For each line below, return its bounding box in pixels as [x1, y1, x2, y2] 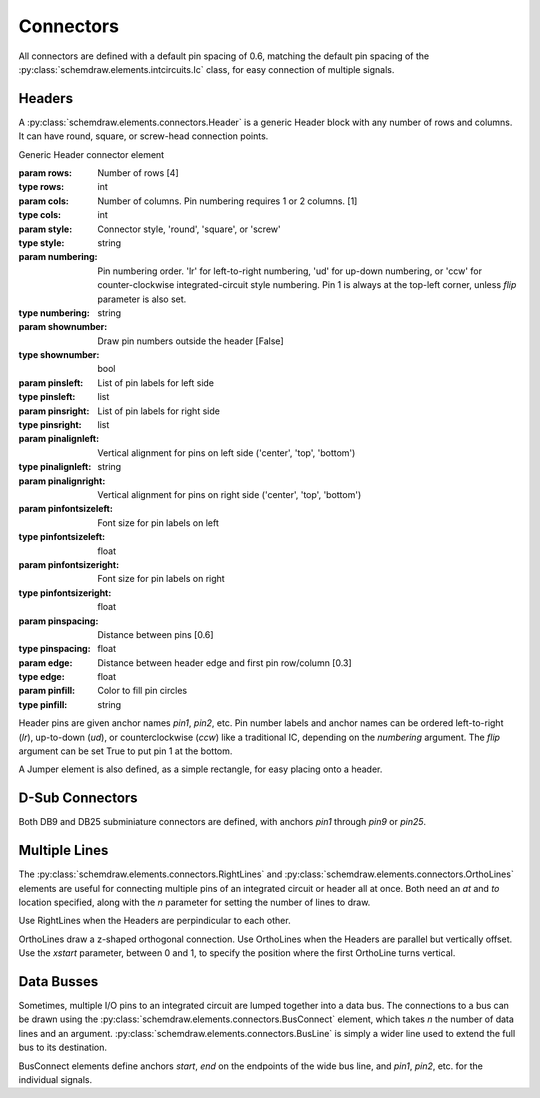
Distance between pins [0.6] [97, 628, 214, 640]
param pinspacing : [18, 615, 99, 627]
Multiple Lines [18, 842, 109, 859]
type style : [18, 236, 65, 249]
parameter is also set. [97, 293, 187, 305]
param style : [18, 223, 73, 235]
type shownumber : [18, 349, 100, 361]
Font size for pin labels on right [97, 573, 225, 585]
